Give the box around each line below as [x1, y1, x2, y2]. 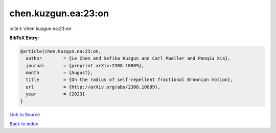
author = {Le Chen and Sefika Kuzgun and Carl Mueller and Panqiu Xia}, [26, 56, 231, 61]
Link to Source [9, 111, 40, 117]
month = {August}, [26, 70, 94, 76]
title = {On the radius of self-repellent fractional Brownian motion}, [26, 77, 234, 83]
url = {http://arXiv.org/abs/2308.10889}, [26, 84, 160, 90]
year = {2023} [26, 91, 85, 97]
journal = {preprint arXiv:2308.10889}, [26, 63, 145, 68]
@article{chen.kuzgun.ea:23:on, [20, 48, 102, 54]
